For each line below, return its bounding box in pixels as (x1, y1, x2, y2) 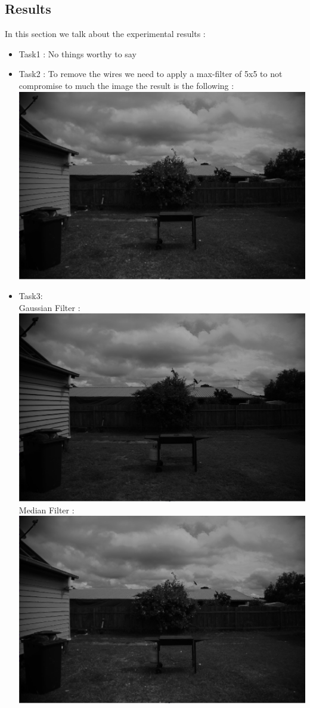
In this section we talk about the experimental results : (5, 27, 206, 40)
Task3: (18, 290, 43, 302)
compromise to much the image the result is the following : (18, 79, 234, 91)
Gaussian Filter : (18, 301, 80, 313)
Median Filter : (18, 503, 75, 516)
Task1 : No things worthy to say (18, 47, 137, 60)
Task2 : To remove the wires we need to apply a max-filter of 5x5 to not (18, 67, 283, 80)
